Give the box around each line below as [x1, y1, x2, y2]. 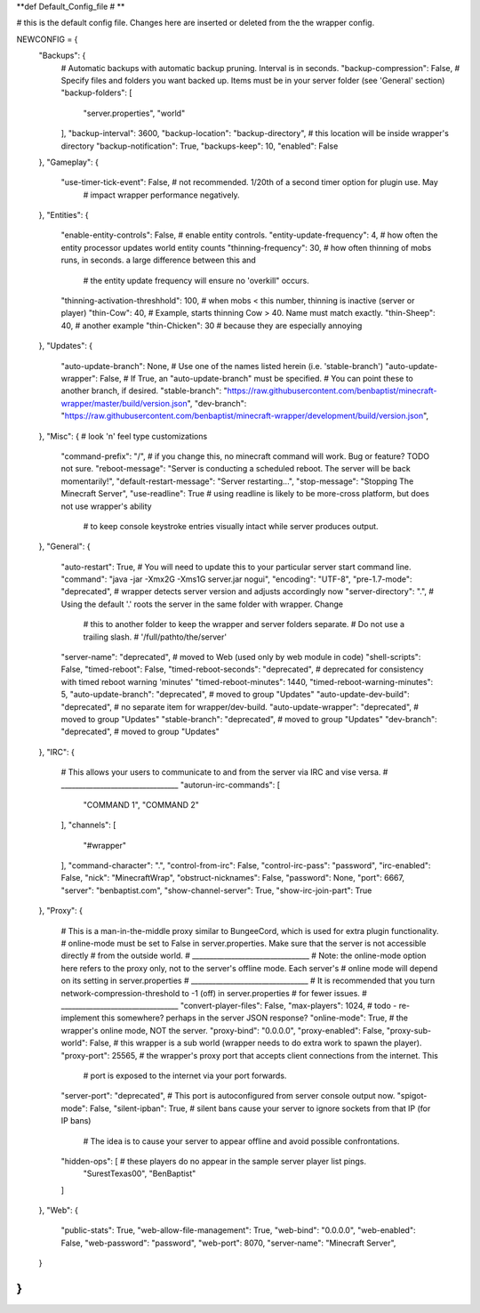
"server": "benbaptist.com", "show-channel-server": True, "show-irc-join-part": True [60, 885, 372, 896]
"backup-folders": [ [60, 87, 132, 98]
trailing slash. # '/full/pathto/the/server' [83, 632, 227, 642]
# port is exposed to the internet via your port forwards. [83, 1070, 287, 1081]
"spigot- [396, 1091, 428, 1101]
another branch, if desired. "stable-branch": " [60, 385, 228, 396]
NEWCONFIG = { [16, 34, 78, 44]
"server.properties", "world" [83, 108, 186, 118]
